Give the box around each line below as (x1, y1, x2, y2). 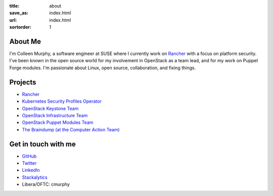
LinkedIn (22, 167, 40, 173)
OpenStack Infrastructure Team (22, 112, 88, 118)
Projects (9, 78, 36, 86)
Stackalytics (22, 174, 48, 180)
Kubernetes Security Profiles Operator (22, 99, 102, 105)
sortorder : (9, 24, 31, 30)
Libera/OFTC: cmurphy (22, 181, 70, 187)
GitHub (22, 153, 37, 159)
